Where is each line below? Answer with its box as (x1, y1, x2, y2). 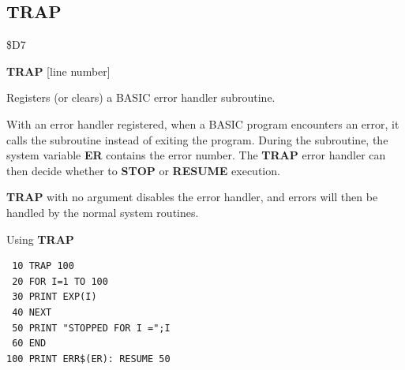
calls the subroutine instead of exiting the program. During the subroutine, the (6, 131, 388, 148)
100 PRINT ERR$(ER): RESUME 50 (6, 353, 171, 364)
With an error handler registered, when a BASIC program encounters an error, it (6, 115, 399, 132)
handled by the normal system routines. (6, 204, 199, 220)
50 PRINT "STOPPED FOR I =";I (12, 322, 171, 334)
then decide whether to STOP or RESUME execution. (6, 162, 280, 178)
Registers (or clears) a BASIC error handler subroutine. (6, 89, 276, 106)
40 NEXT (12, 306, 52, 318)
